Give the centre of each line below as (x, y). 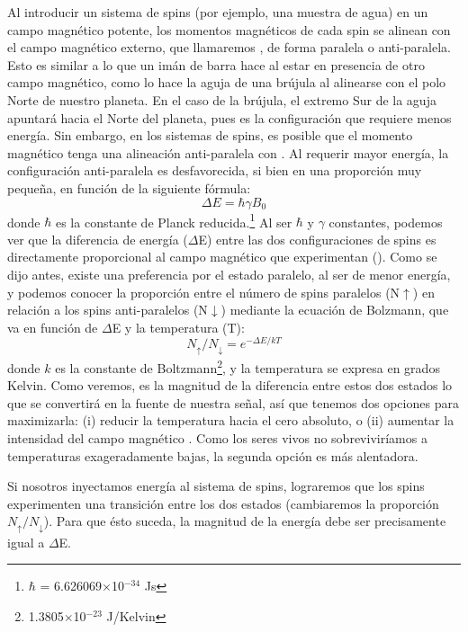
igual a (26, 542)
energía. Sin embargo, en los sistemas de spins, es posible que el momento (210, 135)
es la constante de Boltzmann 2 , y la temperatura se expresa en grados (247, 366)
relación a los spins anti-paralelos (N (108, 310)
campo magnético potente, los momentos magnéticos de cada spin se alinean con (229, 29)
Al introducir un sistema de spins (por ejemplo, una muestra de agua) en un (218, 12)
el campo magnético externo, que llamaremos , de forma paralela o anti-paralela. (229, 47)
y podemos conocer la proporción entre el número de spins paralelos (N (204, 292)
